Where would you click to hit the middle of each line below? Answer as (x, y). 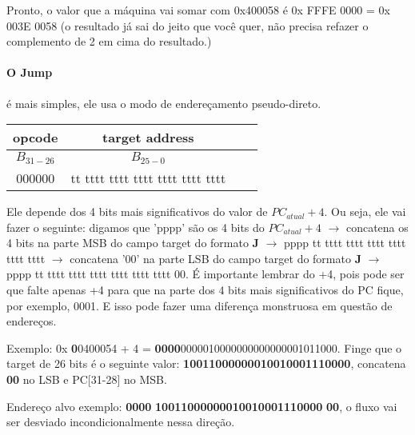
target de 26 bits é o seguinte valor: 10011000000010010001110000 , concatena (206, 363)
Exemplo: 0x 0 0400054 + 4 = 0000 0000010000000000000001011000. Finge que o (204, 347)
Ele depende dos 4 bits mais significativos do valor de (137, 212)
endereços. (32, 321)
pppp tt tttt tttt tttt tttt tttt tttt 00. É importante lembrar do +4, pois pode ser (206, 274)
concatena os (377, 227)
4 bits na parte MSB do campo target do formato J (133, 243)
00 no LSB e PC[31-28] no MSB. (87, 379)
